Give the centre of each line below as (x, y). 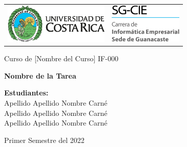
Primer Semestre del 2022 (44, 140)
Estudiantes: (26, 93)
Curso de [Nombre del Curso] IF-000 (61, 58)
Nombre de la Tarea (40, 75)
